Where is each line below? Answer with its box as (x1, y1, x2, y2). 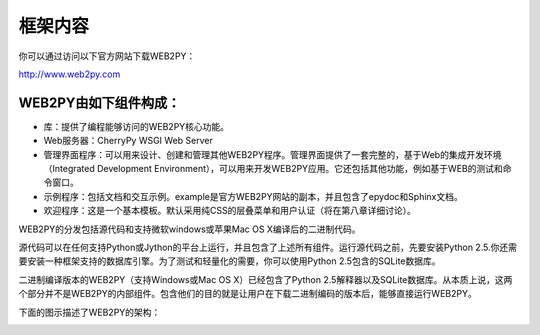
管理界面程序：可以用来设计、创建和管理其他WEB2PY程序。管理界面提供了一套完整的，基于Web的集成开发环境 (43, 148, 502, 160)
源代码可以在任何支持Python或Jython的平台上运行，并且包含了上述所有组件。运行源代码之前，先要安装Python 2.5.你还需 (18, 241, 517, 253)
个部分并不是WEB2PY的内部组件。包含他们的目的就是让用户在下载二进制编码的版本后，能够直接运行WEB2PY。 (18, 288, 477, 300)
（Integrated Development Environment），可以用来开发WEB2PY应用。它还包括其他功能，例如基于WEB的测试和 (43, 163, 504, 175)
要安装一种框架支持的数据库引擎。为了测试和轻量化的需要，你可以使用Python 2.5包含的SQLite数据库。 (18, 255, 441, 267)
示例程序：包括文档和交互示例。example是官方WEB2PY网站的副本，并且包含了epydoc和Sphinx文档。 (43, 190, 464, 202)
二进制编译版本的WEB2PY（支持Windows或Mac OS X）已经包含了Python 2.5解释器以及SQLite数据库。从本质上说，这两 (18, 273, 513, 285)
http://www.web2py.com (18, 68, 121, 80)
